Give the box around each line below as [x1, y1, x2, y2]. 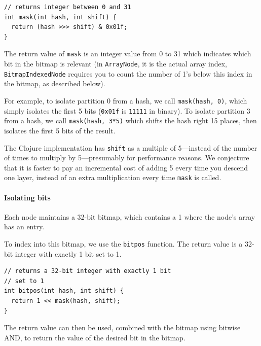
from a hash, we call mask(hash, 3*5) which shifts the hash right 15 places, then [4, 115, 257, 126]
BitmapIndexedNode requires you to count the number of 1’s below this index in [4, 68, 252, 79]
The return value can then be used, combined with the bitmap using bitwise [4, 322, 241, 333]
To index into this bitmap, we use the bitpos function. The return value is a [4, 238, 243, 249]
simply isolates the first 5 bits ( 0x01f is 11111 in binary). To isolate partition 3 [4, 105, 250, 116]
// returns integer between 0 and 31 [4, 4, 131, 11]
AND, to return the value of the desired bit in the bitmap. [4, 332, 185, 342]
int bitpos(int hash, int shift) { [4, 287, 124, 295]
